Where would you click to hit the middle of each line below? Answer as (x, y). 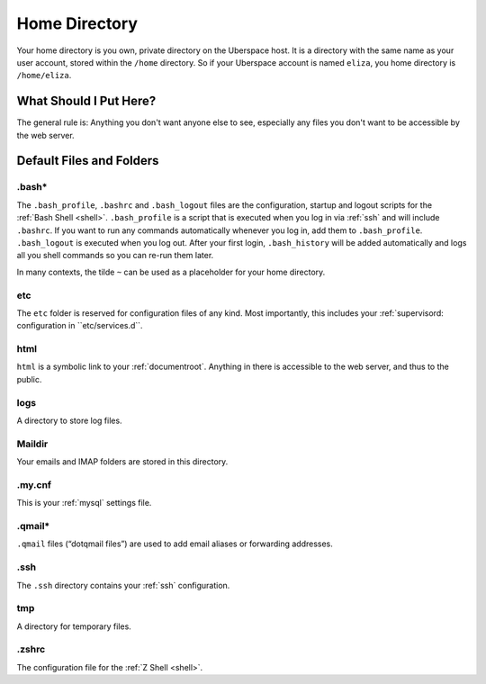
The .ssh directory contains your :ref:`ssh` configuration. (123, 585)
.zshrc (31, 650)
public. (29, 379)
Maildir (32, 444)
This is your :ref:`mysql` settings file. (84, 503)
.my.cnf (34, 484)
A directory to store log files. (69, 420)
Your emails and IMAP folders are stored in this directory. (122, 462)
